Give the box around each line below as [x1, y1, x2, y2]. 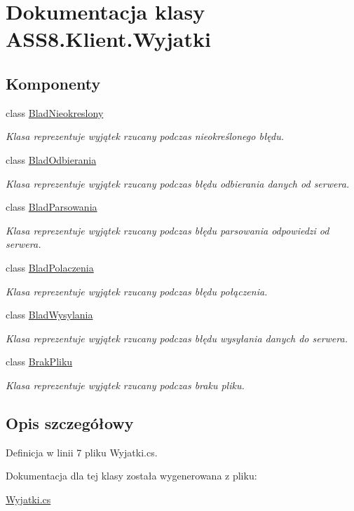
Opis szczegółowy [6, 412, 134, 433]
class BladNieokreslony [6, 105, 104, 120]
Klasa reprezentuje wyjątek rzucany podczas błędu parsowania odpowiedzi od [6, 223, 329, 237]
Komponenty [6, 72, 101, 94]
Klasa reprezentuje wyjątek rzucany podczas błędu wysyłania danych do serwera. [6, 330, 348, 345]
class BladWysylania [6, 307, 93, 322]
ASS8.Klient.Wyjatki [6, 24, 211, 53]
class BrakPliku [6, 354, 73, 369]
